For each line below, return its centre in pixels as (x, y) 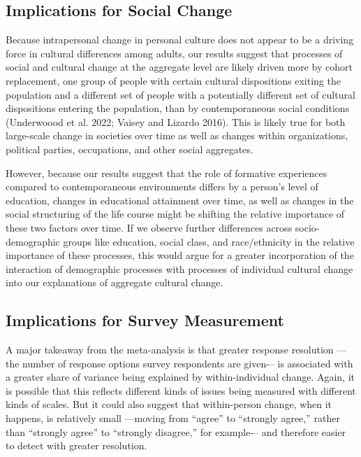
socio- (307, 227)
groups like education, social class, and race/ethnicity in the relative (209, 241)
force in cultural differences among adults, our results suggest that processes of (174, 53)
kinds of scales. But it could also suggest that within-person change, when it (169, 404)
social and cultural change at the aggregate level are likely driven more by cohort (179, 67)
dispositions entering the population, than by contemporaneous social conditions (178, 108)
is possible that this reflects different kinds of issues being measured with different (181, 390)
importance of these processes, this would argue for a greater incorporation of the (180, 255)
